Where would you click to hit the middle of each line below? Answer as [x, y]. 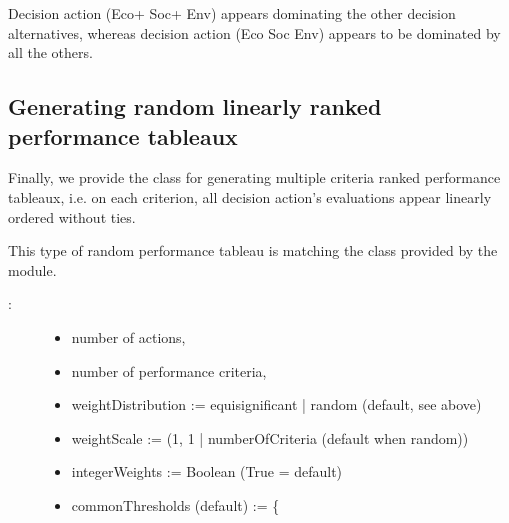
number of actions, [128, 336]
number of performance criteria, [169, 370]
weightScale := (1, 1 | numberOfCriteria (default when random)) [270, 437]
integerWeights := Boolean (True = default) [207, 471]
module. [32, 269]
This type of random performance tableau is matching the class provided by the [253, 250]
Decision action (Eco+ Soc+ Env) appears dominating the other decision [232, 13]
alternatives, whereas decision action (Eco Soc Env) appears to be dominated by [254, 32]
